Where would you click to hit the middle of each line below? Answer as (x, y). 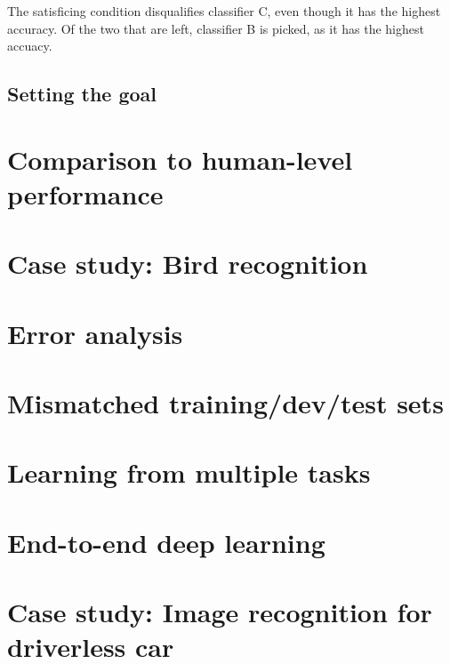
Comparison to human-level (180, 159)
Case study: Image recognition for (220, 612)
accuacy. (30, 46)
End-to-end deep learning (166, 542)
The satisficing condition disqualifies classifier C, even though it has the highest (224, 11)
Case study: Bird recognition (188, 264)
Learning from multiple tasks (189, 472)
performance (85, 193)
